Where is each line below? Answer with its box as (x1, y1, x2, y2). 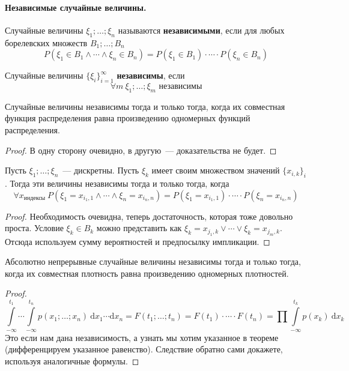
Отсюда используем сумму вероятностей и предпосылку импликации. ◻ (5, 235, 270, 247)
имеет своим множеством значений (151, 164, 280, 176)
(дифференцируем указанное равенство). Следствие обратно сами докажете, (5, 343, 283, 355)
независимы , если (117, 69, 185, 82)
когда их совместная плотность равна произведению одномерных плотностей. (5, 267, 289, 279)
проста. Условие (5, 222, 64, 234)
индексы (23, 195, 46, 201)
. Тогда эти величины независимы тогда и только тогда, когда (5, 176, 229, 189)
